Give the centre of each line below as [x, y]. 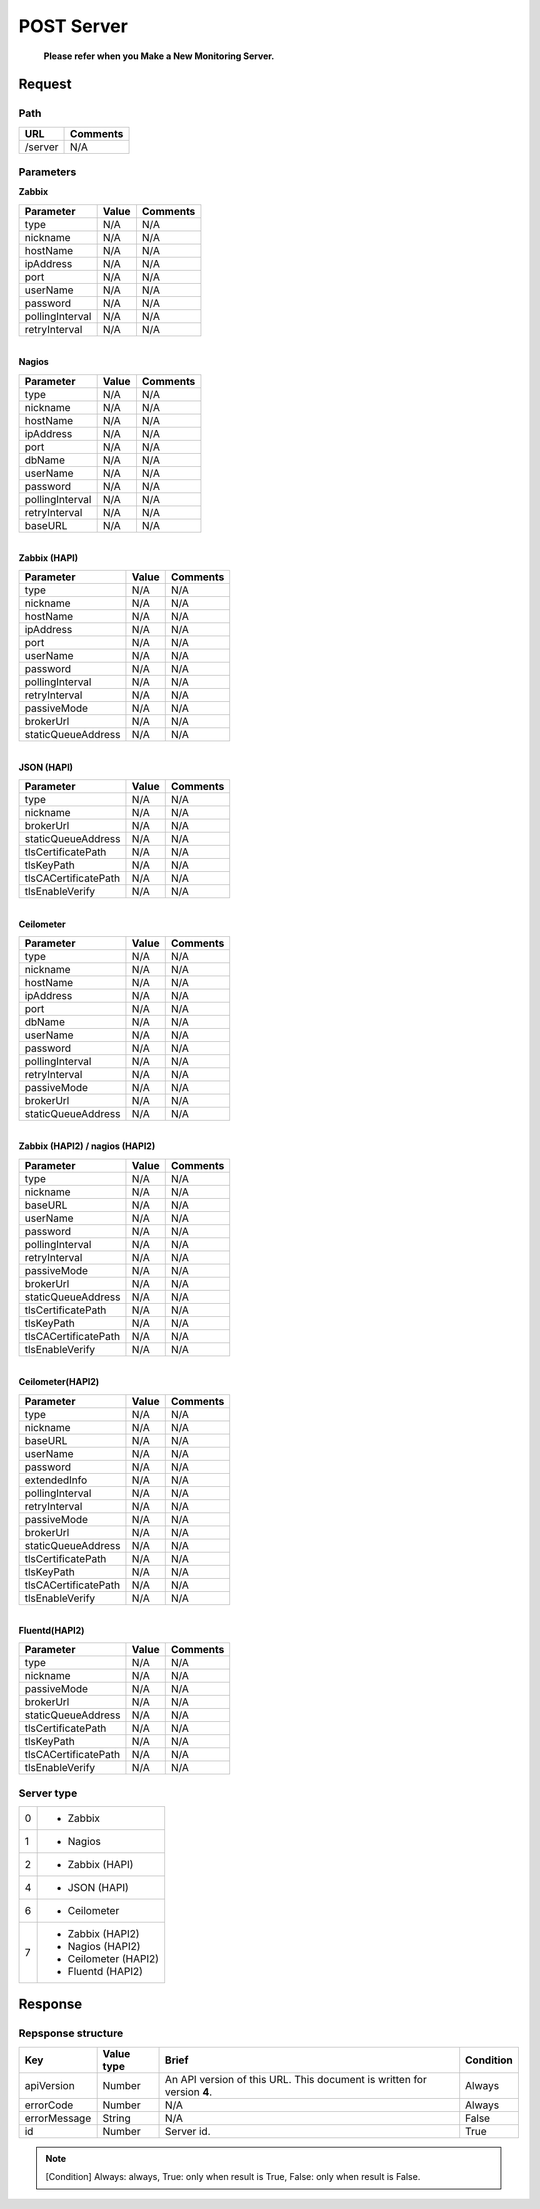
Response [50, 2004]
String [117, 2118]
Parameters [47, 172]
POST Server [73, 26]
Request [45, 84]
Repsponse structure [71, 2033]
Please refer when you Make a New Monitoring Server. [159, 56]
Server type [48, 1793]
